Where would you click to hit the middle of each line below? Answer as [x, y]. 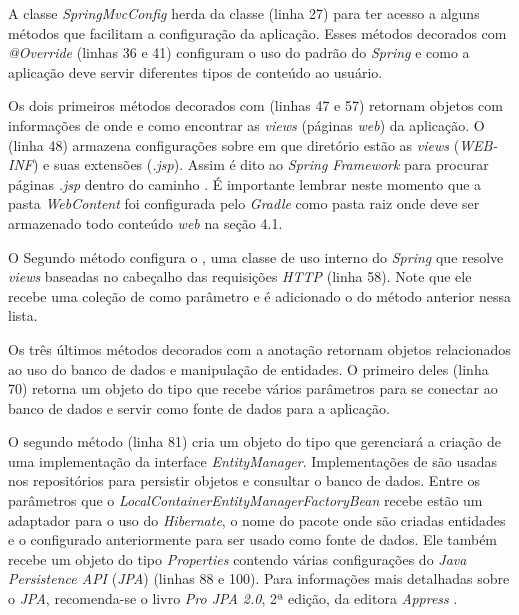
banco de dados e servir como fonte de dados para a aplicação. [199, 407]
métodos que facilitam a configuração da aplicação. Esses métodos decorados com [257, 32]
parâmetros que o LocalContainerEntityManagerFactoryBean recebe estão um [245, 500]
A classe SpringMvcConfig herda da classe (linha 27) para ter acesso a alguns [244, 13]
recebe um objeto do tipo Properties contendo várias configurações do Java [237, 558]
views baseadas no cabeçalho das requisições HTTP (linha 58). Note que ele [240, 276]
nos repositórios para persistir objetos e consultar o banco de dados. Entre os [244, 480]
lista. [23, 315]
